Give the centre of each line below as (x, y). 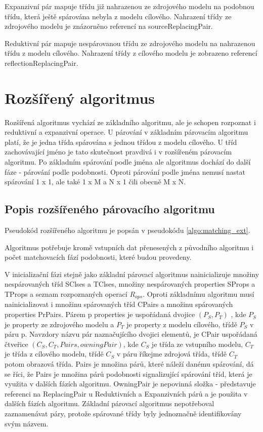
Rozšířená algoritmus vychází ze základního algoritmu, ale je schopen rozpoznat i (130, 122)
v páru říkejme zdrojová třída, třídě (172, 354)
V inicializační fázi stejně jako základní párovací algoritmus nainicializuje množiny (132, 274)
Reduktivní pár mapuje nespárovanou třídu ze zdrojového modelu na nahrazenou (130, 43)
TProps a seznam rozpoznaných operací (66, 294)
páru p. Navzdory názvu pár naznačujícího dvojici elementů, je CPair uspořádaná (131, 334)
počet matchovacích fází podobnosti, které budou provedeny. (98, 257)
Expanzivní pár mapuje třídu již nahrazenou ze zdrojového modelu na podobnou (129, 6)
